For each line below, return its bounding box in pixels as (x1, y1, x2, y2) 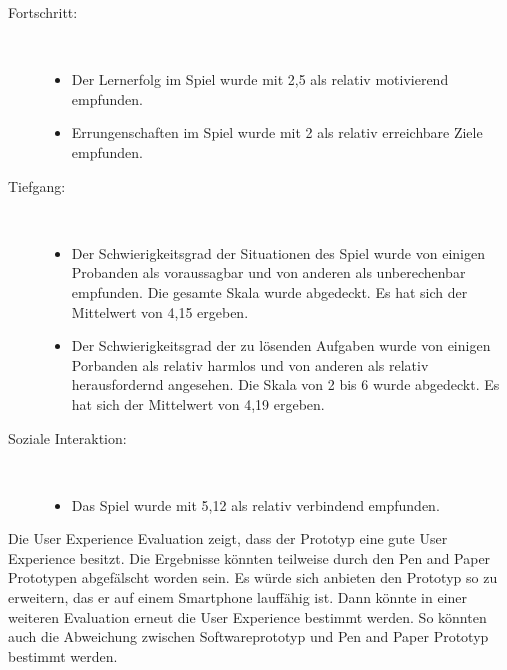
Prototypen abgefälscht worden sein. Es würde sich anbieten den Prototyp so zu (8, 567, 498, 588)
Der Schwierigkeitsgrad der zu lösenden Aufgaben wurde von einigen (71, 335, 491, 356)
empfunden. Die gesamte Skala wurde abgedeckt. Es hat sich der (71, 281, 468, 302)
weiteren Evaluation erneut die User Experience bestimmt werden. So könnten (8, 606, 487, 627)
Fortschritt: (8, 2, 78, 22)
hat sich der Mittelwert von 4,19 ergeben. (71, 393, 325, 414)
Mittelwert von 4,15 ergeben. (71, 301, 249, 322)
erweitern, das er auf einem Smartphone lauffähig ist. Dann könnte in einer (8, 587, 468, 608)
